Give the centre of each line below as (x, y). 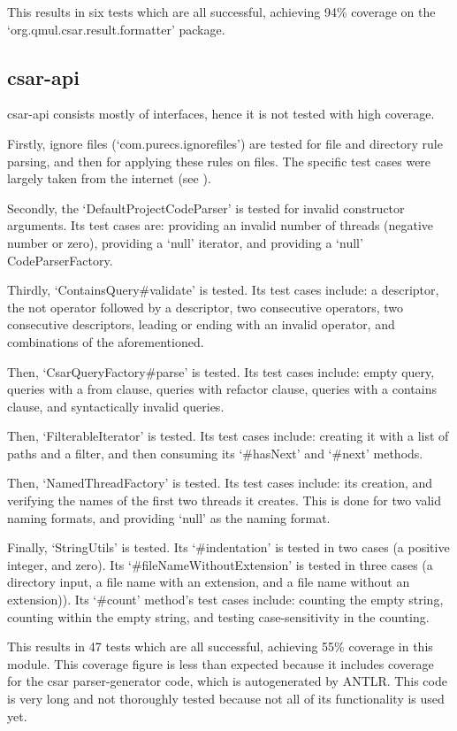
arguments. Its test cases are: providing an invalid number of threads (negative (221, 225)
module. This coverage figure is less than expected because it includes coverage (221, 663)
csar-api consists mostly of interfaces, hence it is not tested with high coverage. (221, 114)
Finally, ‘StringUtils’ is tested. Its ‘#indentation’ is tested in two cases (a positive (228, 547)
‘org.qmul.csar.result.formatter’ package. (116, 29)
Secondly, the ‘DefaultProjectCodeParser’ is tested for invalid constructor (206, 208)
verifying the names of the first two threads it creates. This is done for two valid (225, 500)
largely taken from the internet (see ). (109, 178)
